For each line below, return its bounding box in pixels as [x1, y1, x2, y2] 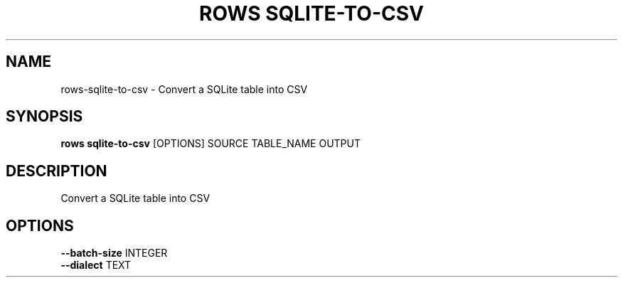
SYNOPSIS [6, 107, 83, 126]
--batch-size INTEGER [60, 247, 168, 260]
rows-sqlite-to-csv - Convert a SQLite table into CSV [60, 82, 308, 95]
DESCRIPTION [6, 161, 107, 180]
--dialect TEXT [60, 259, 132, 272]
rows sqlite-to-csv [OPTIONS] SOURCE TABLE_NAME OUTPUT [60, 137, 361, 150]
